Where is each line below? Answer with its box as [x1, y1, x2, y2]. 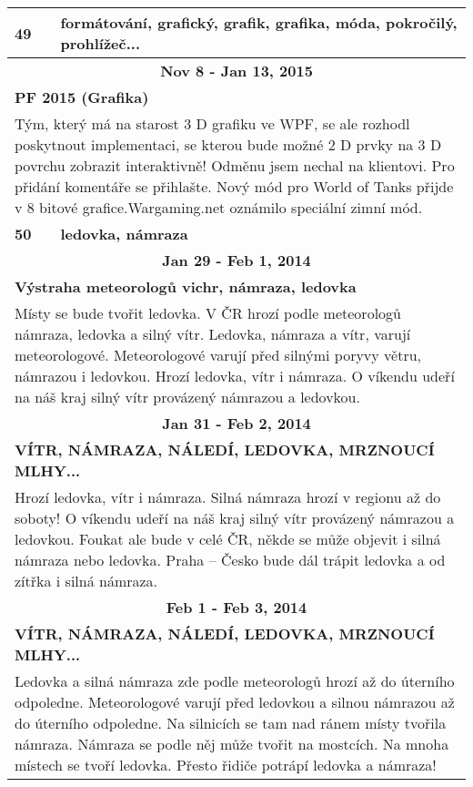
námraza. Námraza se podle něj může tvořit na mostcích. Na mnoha [15, 733, 449, 754]
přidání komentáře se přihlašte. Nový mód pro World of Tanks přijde [15, 176, 454, 197]
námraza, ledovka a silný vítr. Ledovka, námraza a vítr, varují [15, 323, 411, 344]
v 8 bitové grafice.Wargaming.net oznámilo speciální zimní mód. [15, 197, 423, 218]
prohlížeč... [60, 33, 141, 54]
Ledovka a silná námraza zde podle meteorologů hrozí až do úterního [15, 670, 455, 691]
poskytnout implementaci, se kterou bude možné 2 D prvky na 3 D [15, 134, 442, 155]
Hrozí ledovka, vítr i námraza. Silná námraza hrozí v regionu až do [15, 486, 441, 507]
